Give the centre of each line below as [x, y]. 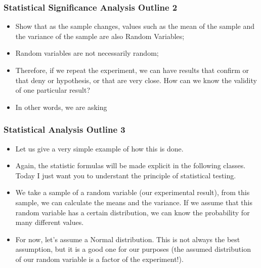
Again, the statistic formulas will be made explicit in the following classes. [130, 165]
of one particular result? [53, 90]
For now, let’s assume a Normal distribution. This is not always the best [128, 239]
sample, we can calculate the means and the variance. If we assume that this [134, 202]
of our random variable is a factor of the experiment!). [99, 259]
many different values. [50, 222]
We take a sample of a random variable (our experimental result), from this [133, 192]
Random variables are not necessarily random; [87, 53]
